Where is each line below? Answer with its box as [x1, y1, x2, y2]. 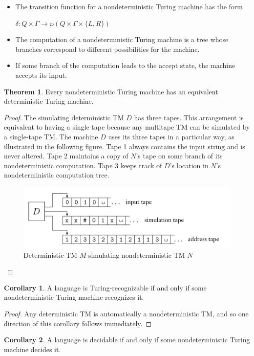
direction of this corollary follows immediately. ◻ [4, 318, 152, 328]
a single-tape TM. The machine [4, 131, 98, 141]
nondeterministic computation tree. [4, 170, 109, 180]
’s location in [169, 160, 209, 170]
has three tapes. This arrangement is [134, 112, 244, 122]
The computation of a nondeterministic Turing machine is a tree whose [15, 34, 229, 44]
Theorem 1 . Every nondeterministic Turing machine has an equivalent [4, 86, 218, 96]
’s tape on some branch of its [136, 151, 223, 161]
